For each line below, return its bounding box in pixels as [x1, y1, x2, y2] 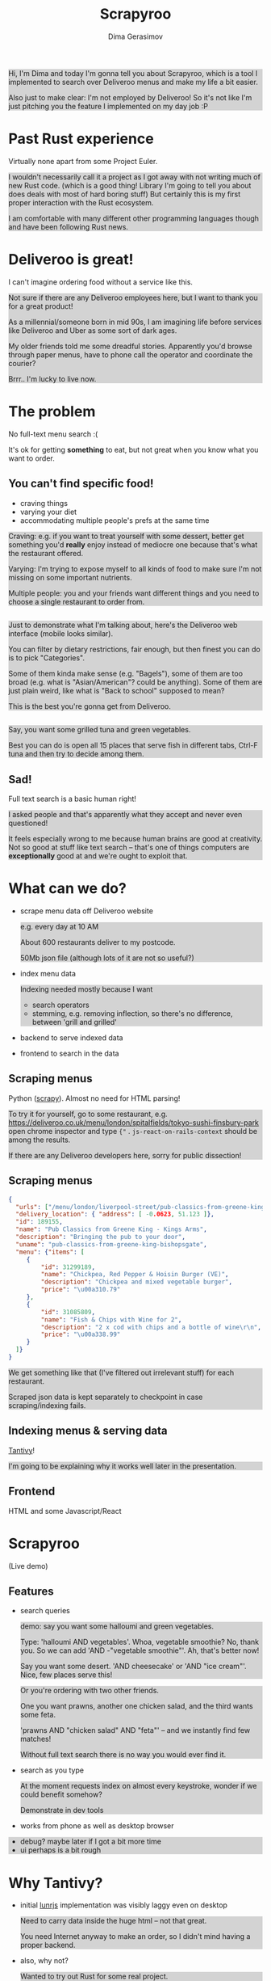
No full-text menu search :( [8, 429, 98, 439]
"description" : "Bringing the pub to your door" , [15, 1233, 186, 1241]
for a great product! [8, 301, 73, 311]
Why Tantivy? [8, 1874, 103, 1892]
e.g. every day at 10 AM [19, 922, 99, 932]
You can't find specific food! [8, 477, 154, 491]
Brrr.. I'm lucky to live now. [8, 373, 97, 384]
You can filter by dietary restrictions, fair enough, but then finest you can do [8, 644, 261, 654]
